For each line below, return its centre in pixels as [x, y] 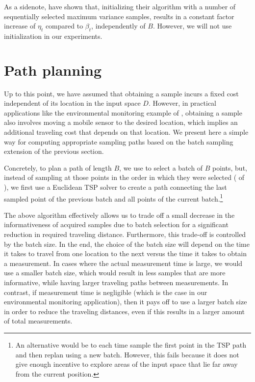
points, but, [230, 167]
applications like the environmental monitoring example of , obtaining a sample [123, 112]
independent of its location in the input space [72, 103]
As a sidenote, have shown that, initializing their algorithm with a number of [120, 6]
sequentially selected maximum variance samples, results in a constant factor [119, 16]
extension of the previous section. [54, 151]
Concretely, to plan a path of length [58, 167]
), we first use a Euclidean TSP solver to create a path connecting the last [115, 187]
